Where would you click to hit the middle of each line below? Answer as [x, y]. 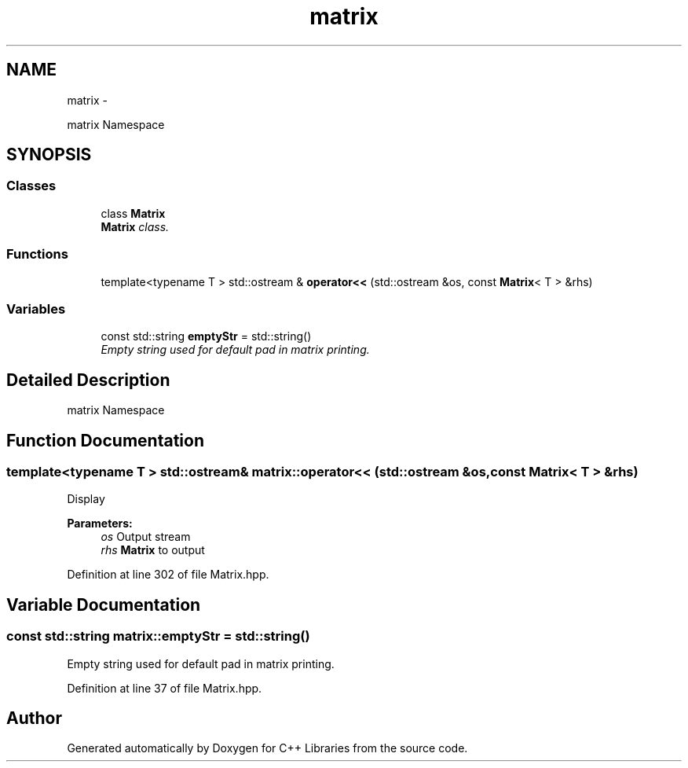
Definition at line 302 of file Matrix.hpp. [168, 575]
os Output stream [146, 537]
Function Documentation [105, 440]
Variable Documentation [104, 604]
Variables [36, 309]
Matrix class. [135, 226]
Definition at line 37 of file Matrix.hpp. [165, 688]
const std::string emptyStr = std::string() [206, 336]
